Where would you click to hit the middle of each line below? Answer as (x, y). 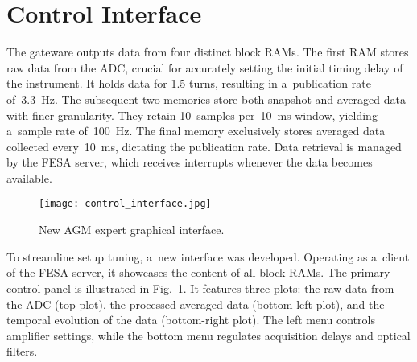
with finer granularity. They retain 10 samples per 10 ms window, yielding (192, 115)
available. (29, 177)
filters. (22, 351)
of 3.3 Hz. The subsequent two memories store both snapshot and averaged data (206, 99)
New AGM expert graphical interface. (132, 230)
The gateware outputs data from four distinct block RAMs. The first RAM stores (208, 52)
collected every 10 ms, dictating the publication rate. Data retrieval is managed (204, 146)
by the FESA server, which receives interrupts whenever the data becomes (190, 162)
